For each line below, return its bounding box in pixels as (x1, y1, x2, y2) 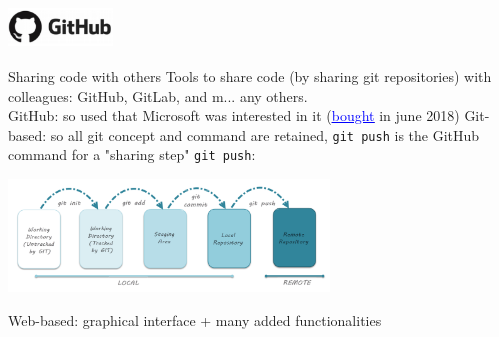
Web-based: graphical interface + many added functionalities (8, 310, 382, 331)
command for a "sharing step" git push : (8, 144, 256, 165)
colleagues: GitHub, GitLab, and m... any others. (8, 85, 308, 106)
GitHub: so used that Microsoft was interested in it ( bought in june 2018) (8, 105, 460, 126)
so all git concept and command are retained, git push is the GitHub (50, 124, 480, 145)
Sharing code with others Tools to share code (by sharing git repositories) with (8, 66, 492, 86)
